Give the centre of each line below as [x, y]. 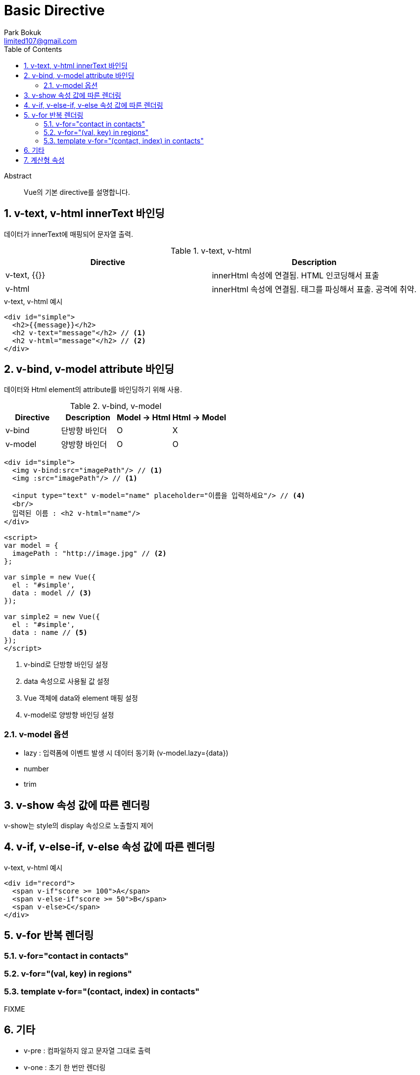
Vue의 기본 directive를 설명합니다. [77, 192]
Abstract [18, 176]
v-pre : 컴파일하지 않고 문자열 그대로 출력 [87, 1050]
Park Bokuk [23, 32]
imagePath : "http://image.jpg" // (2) [89, 554]
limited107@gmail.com [41, 41]
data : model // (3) [52, 593]
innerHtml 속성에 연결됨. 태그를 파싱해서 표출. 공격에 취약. [314, 289]
